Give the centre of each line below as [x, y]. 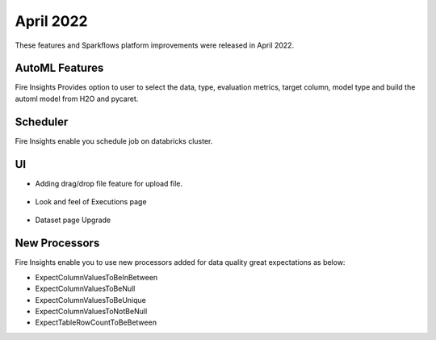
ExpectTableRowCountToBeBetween [96, 322]
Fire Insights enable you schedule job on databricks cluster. [114, 141]
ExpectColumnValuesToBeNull [85, 289]
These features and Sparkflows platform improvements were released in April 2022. [155, 45]
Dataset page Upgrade [73, 220]
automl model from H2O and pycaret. [77, 99]
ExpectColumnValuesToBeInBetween [96, 277]
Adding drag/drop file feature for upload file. [109, 183]
